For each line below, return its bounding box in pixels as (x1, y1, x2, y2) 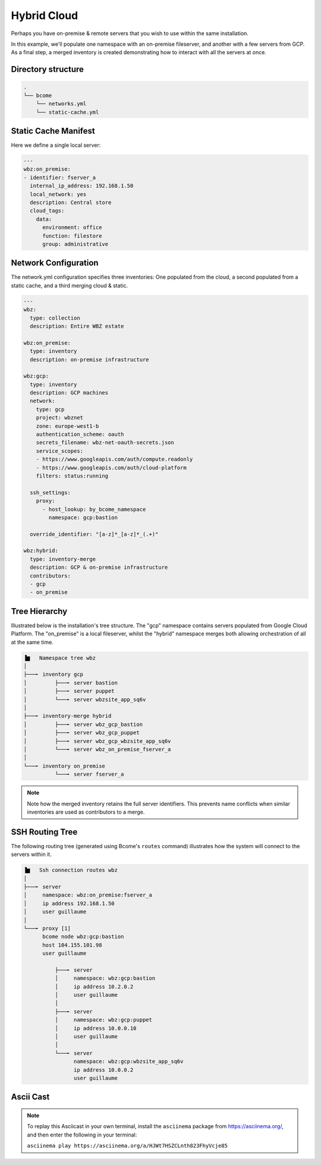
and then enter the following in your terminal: (27, 1131, 137, 1138)
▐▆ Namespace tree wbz (23, 654, 96, 661)
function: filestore (42, 232, 102, 239)
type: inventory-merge (30, 556, 96, 562)
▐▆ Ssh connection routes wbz (23, 867, 118, 874)
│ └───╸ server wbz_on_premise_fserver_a (23, 746, 171, 752)
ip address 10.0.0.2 (73, 1066, 134, 1073)
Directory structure (11, 64, 84, 74)
